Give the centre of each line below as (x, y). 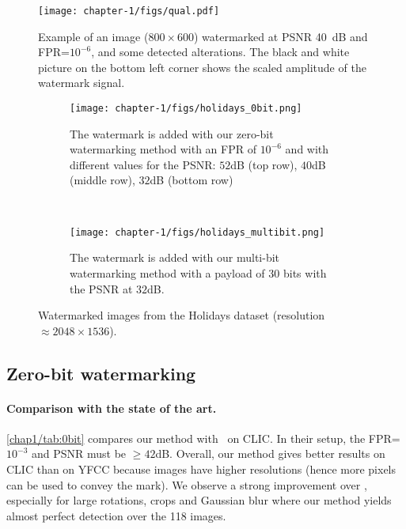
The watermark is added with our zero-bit (172, 133)
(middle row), (102, 180)
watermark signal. (82, 83)
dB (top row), (264, 164)
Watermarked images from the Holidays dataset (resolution (182, 315)
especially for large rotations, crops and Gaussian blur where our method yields (199, 500)
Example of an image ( (93, 36)
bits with (305, 272)
